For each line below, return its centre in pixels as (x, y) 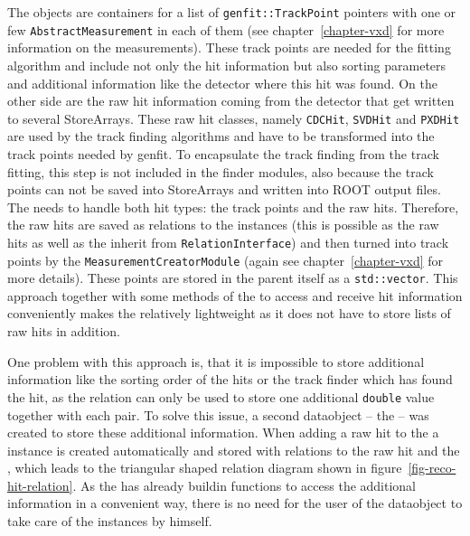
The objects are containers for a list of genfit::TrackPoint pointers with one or (232, 12)
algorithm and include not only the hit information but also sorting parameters (227, 65)
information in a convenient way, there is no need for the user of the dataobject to (235, 503)
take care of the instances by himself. (110, 521)
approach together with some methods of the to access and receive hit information (235, 295)
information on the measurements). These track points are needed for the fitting (229, 47)
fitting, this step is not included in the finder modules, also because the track (221, 171)
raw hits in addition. (64, 331)
